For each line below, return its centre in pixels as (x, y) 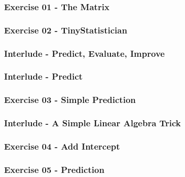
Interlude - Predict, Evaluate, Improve (84, 53)
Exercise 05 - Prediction (54, 169)
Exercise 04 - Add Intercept (62, 146)
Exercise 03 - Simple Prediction (70, 100)
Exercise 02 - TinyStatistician (66, 30)
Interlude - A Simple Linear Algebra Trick (92, 123)
